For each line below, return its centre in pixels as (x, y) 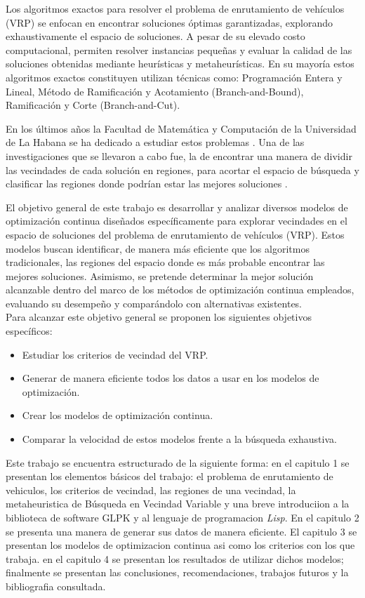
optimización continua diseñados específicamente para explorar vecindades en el (177, 221)
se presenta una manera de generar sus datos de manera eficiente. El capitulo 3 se (181, 531)
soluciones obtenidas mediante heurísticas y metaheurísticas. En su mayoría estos (180, 64)
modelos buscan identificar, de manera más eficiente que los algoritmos (158, 248)
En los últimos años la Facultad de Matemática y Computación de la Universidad (181, 128)
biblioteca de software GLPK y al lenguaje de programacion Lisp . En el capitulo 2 (182, 517)
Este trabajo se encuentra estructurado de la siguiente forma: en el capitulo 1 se (178, 462)
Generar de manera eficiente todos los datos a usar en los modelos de (171, 378)
